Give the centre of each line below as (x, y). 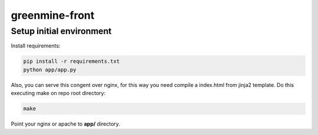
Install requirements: (36, 46)
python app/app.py (50, 70)
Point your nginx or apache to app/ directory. (66, 124)
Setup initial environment (61, 31)
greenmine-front (53, 15)
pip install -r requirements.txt (72, 61)
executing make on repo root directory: (58, 93)
